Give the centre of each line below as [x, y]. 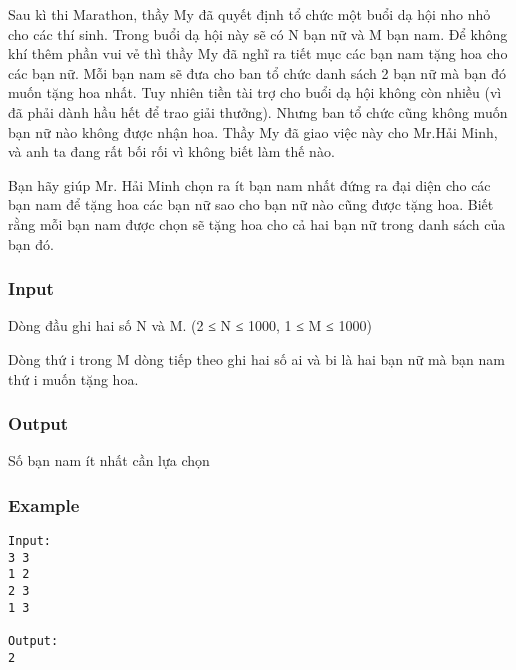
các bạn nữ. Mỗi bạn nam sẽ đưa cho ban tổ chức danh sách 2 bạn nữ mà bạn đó [257, 72]
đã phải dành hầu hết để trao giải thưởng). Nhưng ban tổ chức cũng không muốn [258, 111]
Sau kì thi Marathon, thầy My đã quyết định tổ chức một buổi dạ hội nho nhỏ [249, 14]
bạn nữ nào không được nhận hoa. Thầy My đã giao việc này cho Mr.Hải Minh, [253, 131]
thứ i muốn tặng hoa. [73, 378]
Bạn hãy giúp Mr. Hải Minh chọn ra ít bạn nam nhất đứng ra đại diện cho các [249, 184]
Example [44, 504]
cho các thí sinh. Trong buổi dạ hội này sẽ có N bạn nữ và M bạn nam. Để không [258, 33]
